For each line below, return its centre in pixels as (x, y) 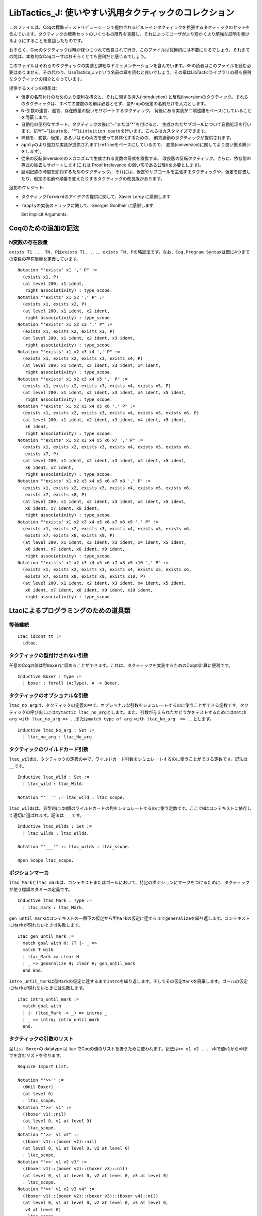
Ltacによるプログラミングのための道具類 (70, 610)
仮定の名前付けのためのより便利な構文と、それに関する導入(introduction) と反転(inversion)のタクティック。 (128, 97)
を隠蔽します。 (36, 117)
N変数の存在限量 (28, 242)
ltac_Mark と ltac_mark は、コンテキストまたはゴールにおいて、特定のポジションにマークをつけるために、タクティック (129, 882)
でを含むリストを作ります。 (36, 1055)
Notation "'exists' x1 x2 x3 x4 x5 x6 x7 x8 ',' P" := (84, 481)
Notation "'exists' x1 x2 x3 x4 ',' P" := (69, 352)
